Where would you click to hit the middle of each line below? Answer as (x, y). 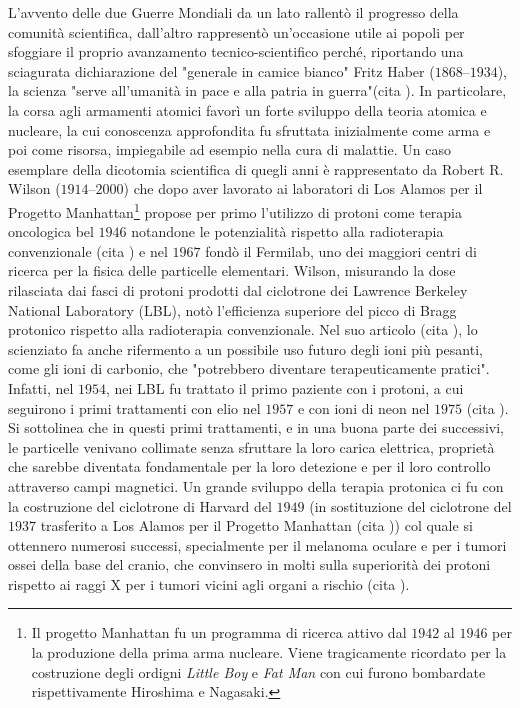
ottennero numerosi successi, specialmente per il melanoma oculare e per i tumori (257, 544)
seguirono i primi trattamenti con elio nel (134, 407)
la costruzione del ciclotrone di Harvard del (140, 505)
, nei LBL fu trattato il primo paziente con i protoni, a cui (285, 387)
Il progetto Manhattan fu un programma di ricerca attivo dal (219, 632)
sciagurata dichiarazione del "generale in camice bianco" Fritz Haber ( (221, 70)
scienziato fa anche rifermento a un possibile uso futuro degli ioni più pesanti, (245, 348)
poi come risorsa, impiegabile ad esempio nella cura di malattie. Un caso (229, 149)
